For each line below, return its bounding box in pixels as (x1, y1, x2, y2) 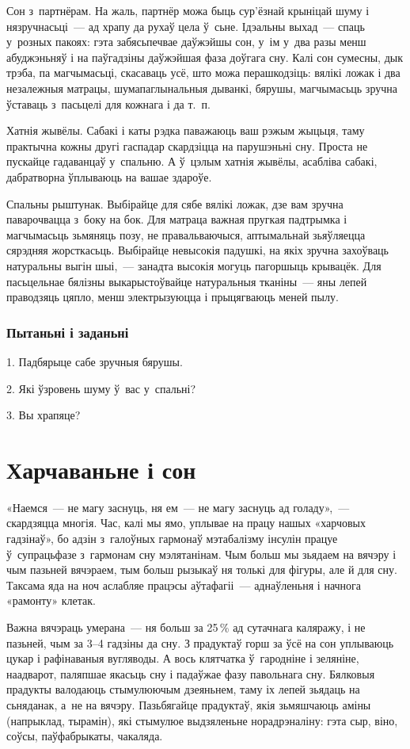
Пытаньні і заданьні (6, 322, 129, 342)
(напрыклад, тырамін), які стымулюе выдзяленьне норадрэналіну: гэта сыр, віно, (6, 712, 398, 728)
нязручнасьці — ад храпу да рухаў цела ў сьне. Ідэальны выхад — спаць (6, 17, 365, 34)
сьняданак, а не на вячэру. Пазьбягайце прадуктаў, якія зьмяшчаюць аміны (6, 696, 371, 713)
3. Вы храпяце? (6, 407, 81, 423)
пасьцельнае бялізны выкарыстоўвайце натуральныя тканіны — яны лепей (6, 273, 367, 289)
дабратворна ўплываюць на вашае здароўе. (6, 168, 212, 185)
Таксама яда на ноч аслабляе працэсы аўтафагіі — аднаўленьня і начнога (6, 576, 362, 593)
